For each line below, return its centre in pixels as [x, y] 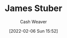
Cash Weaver [33, 22]
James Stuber [33, 8]
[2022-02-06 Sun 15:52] [33, 31]
